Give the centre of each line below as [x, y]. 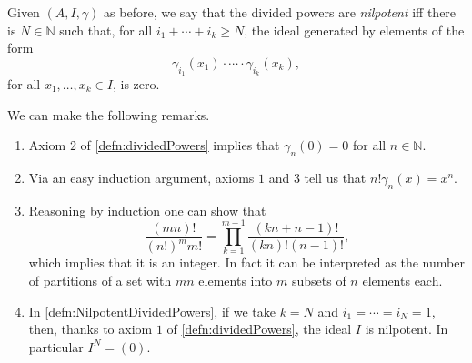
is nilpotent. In [407, 329]
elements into [236, 281]
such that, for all [106, 30]
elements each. [402, 281]
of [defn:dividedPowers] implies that [180, 145]
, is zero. [136, 83]
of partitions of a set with [100, 281]
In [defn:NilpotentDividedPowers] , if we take [152, 311]
